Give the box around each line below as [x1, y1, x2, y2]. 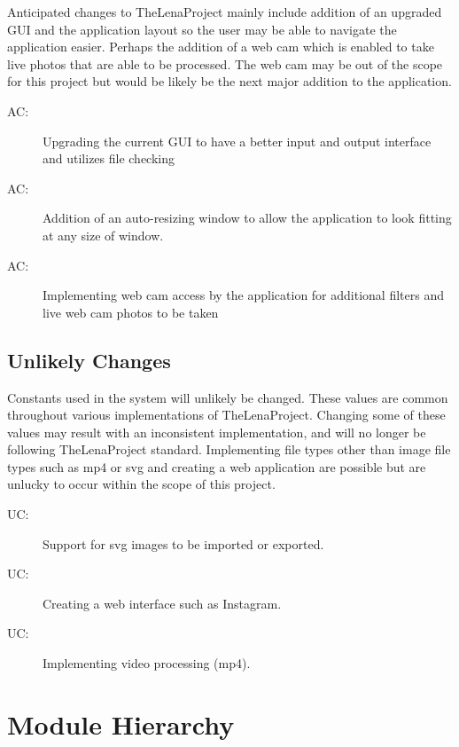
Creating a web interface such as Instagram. [43, 594, 282, 612]
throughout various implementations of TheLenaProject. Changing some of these [7, 405, 446, 424]
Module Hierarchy [7, 705, 235, 742]
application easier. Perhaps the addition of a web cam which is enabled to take [7, 37, 434, 56]
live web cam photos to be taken [43, 303, 219, 321]
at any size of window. [43, 225, 164, 244]
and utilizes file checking [43, 149, 175, 168]
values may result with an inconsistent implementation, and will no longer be [7, 422, 426, 441]
